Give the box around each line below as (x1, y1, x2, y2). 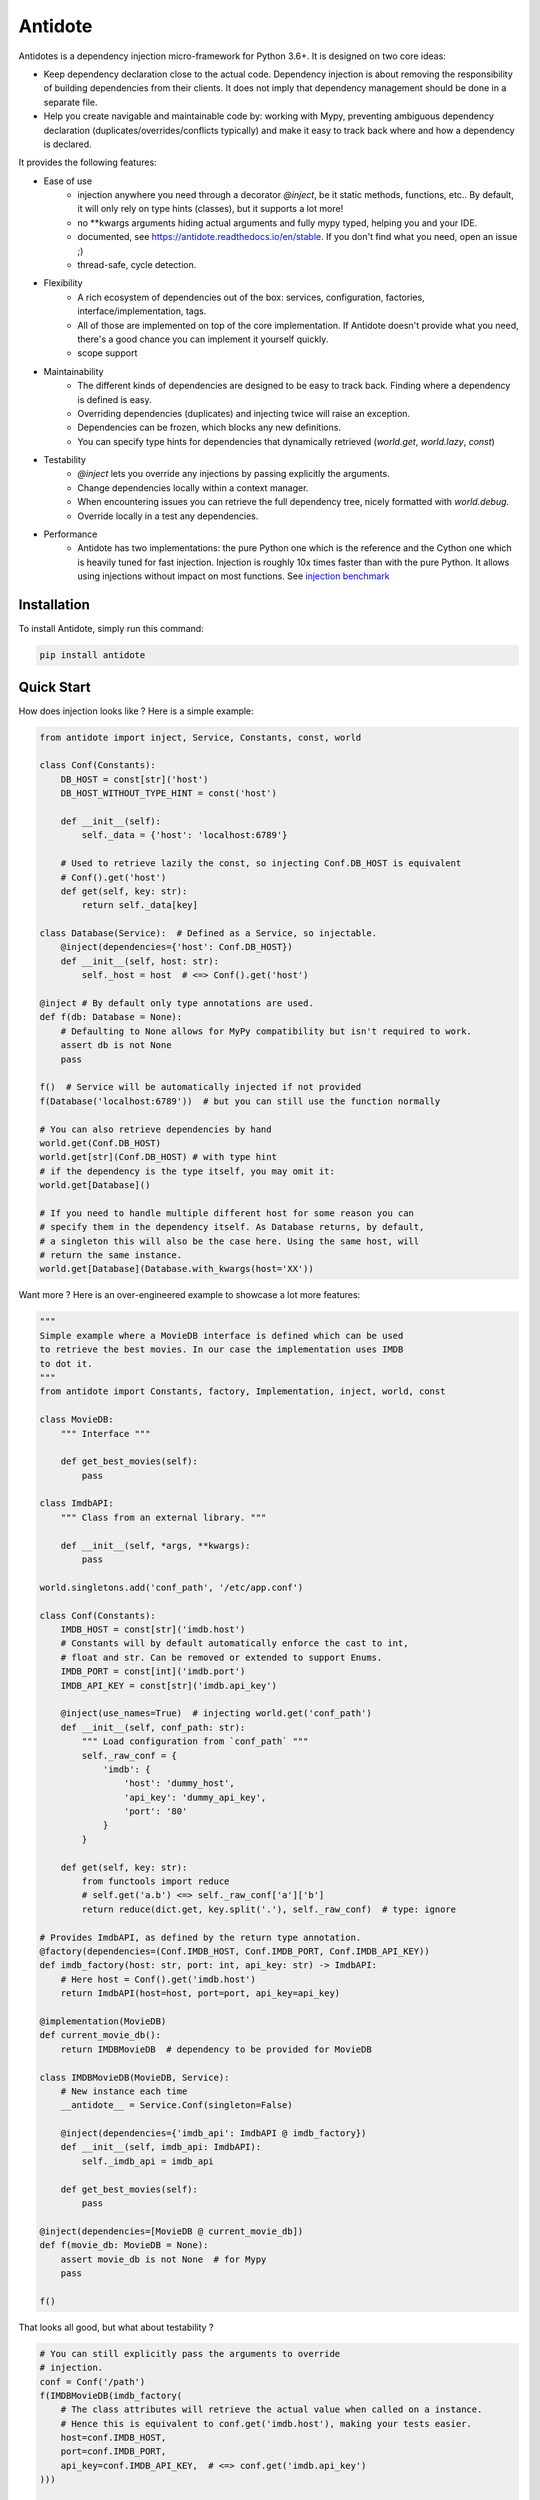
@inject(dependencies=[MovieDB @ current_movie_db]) (39, 2225, 304, 2237)
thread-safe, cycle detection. (77, 259, 197, 271)
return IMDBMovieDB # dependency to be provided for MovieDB (60, 2043, 372, 2055)
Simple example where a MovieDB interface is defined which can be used (39, 1330, 404, 1341)
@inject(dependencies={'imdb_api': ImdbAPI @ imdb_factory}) (60, 2128, 367, 2139)
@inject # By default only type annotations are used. (39, 998, 314, 1009)
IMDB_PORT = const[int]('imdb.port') (60, 1666, 246, 1677)
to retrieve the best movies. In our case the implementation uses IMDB (39, 1344, 404, 1355)
